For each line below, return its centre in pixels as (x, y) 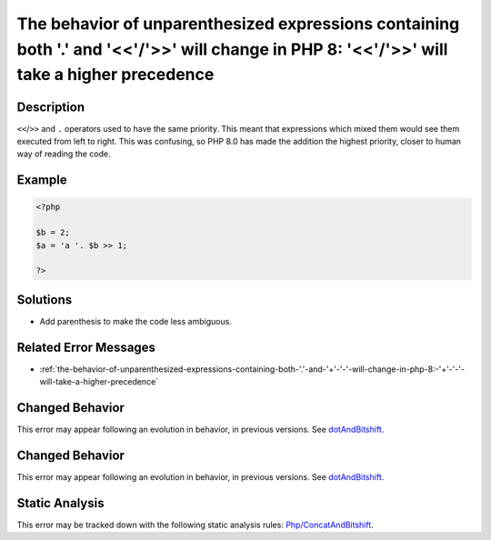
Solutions (45, 300)
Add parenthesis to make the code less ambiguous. (135, 321)
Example (42, 180)
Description (51, 107)
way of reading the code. (64, 154)
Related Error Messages (86, 347)
